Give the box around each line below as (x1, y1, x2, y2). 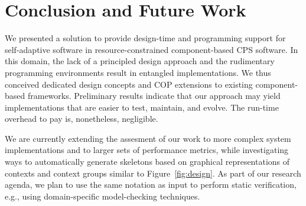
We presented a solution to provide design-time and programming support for (5, 32, 286, 44)
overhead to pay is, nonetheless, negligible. (5, 112, 158, 125)
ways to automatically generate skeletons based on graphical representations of (5, 155, 290, 168)
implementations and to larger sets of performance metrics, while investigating (5, 144, 289, 156)
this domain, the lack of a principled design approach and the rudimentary (5, 55, 275, 67)
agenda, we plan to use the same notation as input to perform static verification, (5, 178, 297, 191)
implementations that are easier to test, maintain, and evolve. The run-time (5, 101, 279, 113)
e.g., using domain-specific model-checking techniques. (5, 190, 200, 202)
